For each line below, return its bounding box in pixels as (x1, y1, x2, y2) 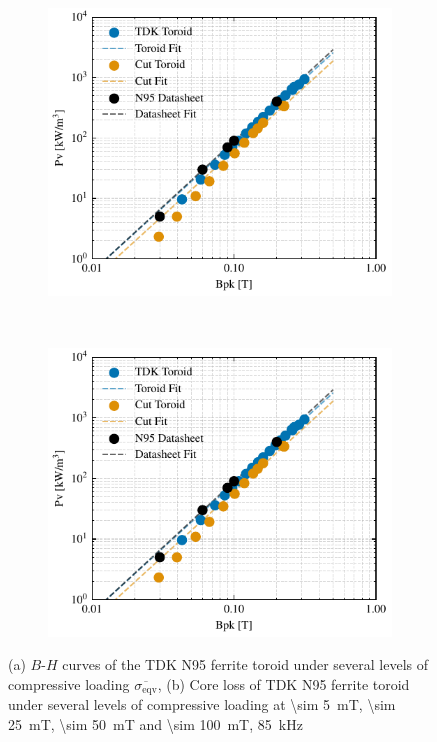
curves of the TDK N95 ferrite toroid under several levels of (62, 654, 428, 675)
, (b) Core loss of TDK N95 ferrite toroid (157, 673, 410, 694)
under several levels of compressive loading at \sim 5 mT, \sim (8, 694, 396, 715)
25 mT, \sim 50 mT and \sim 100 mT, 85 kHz (8, 713, 303, 734)
